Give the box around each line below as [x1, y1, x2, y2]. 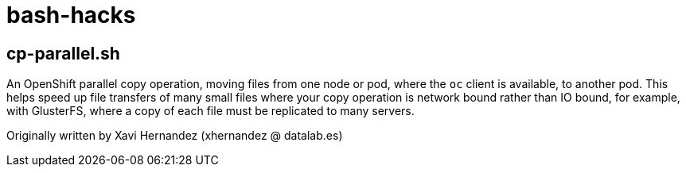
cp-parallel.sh [6, 43, 120, 63]
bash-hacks [6, 2, 136, 29]
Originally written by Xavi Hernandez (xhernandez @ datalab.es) [6, 129, 343, 143]
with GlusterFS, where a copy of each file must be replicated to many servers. [6, 104, 415, 118]
